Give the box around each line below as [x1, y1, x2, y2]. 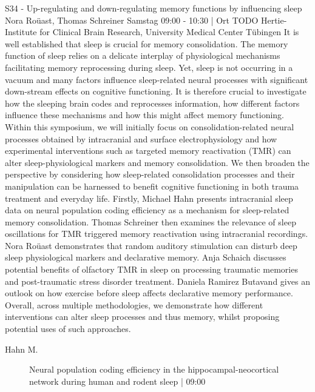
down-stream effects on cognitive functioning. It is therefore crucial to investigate [5, 85, 307, 98]
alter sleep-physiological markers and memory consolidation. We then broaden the [5, 156, 310, 168]
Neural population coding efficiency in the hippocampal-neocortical [29, 363, 279, 376]
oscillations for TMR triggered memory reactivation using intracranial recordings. [5, 227, 308, 240]
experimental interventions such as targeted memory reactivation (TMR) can [5, 144, 291, 157]
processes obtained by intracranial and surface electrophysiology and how [5, 132, 277, 145]
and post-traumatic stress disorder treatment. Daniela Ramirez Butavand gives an [5, 274, 310, 287]
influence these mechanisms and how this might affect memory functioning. [5, 108, 284, 121]
